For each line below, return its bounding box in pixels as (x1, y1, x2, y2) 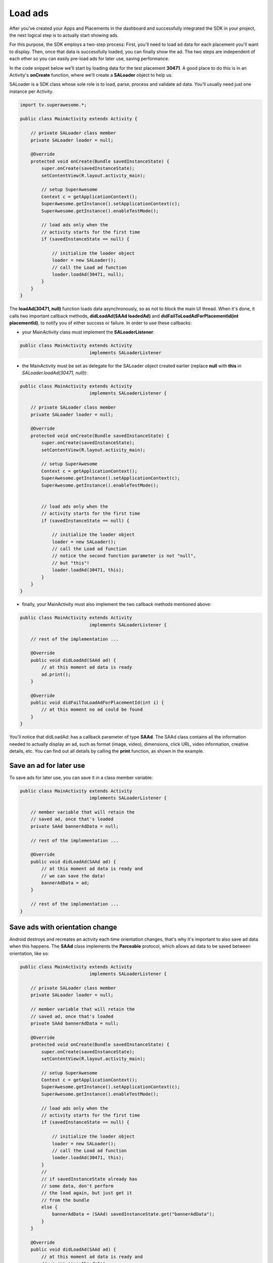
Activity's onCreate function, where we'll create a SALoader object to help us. (9, 72, 173, 78)
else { (41, 1204, 58, 1210)
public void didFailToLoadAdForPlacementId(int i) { (30, 700, 164, 706)
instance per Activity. (9, 88, 54, 94)
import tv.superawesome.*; (20, 102, 87, 108)
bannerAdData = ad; (41, 880, 89, 886)
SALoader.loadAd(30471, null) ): (22, 370, 88, 376)
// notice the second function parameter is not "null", (52, 553, 196, 559)
